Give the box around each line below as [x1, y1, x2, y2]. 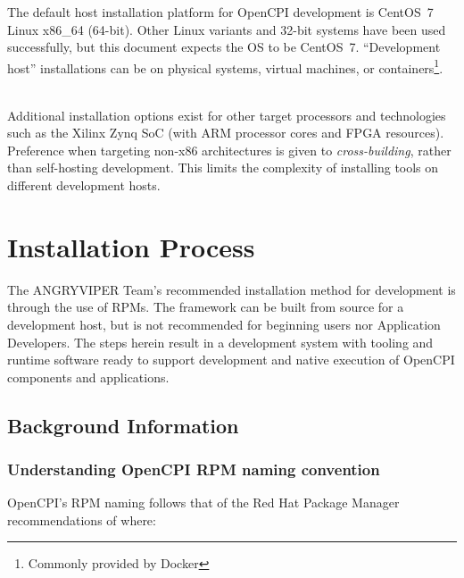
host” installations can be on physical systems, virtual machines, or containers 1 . [7, 55, 443, 77]
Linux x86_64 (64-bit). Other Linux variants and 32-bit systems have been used [7, 20, 446, 38]
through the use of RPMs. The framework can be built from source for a [7, 297, 404, 316]
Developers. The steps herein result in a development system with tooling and [7, 332, 434, 351]
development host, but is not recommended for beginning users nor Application [7, 314, 441, 333]
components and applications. [7, 367, 170, 386]
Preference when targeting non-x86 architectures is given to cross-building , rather [7, 140, 452, 159]
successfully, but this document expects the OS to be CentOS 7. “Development [7, 38, 441, 56]
